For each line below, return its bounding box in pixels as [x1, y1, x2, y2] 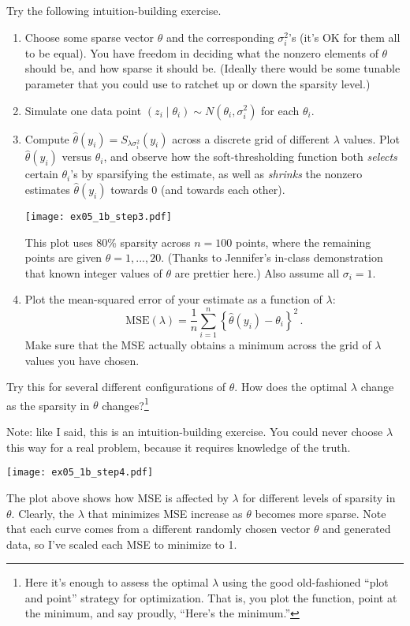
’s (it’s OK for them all [289, 28, 401, 45]
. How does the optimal [234, 378, 348, 395]
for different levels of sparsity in [242, 489, 396, 505]
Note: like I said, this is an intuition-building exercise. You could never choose [6, 423, 383, 440]
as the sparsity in [6, 397, 90, 413]
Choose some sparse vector [24, 28, 155, 45]
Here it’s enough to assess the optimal [24, 574, 209, 591]
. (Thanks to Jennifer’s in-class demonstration [161, 249, 383, 266]
